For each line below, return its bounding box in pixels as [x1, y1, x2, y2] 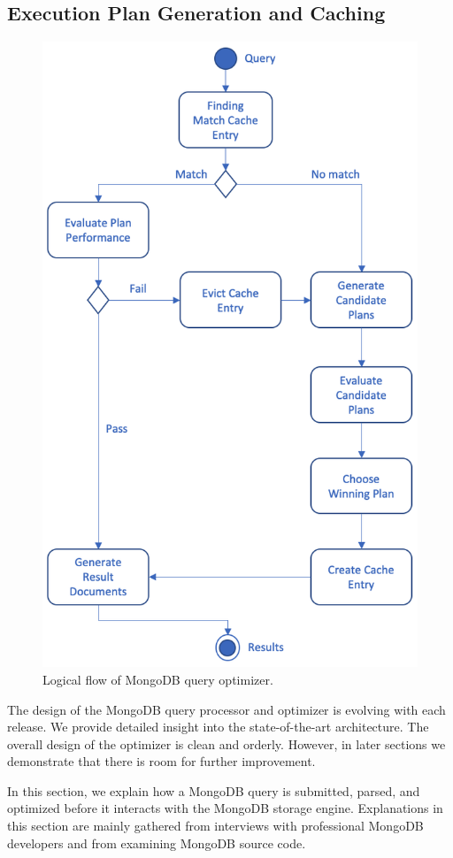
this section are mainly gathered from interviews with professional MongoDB [7, 816, 424, 835]
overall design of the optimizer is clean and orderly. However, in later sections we [7, 734, 446, 753]
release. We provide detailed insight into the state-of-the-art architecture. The [7, 717, 429, 736]
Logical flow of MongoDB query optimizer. [42, 670, 273, 688]
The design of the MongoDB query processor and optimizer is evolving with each [7, 700, 446, 718]
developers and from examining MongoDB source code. [7, 833, 306, 852]
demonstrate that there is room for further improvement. [7, 752, 316, 770]
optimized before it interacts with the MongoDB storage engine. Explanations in [7, 799, 443, 817]
